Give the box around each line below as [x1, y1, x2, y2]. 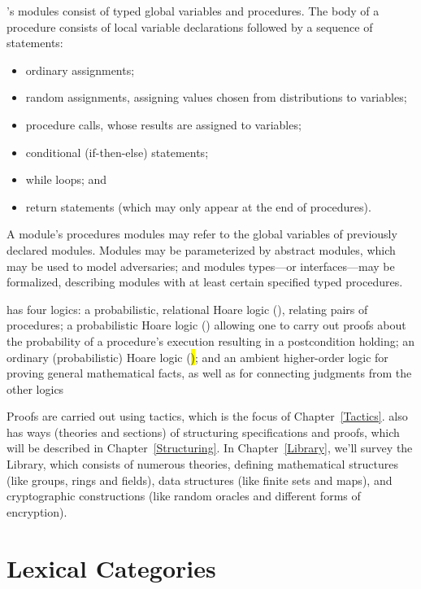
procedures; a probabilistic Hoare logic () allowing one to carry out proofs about [7, 316, 406, 334]
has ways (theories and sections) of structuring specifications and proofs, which [7, 423, 400, 440]
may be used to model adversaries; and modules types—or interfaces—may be [7, 257, 395, 274]
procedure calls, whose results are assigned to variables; [25, 116, 302, 133]
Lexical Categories [7, 551, 216, 584]
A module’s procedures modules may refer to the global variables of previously [7, 225, 397, 242]
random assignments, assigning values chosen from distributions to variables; [25, 89, 407, 106]
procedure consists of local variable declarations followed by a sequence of [7, 18, 373, 35]
